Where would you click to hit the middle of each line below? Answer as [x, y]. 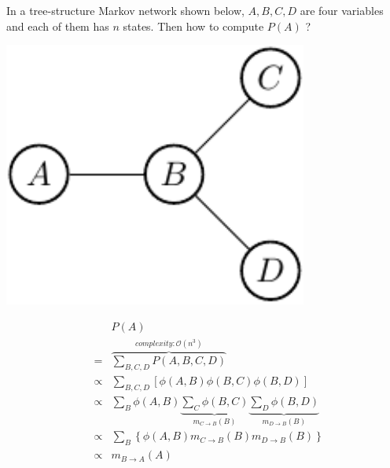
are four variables [342, 10]
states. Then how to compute [193, 26]
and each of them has [58, 26]
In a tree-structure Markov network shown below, [125, 10]
